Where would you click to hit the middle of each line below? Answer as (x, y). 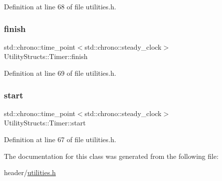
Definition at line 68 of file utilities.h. (60, 6)
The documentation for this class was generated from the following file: (111, 156)
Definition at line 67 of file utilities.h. (60, 139)
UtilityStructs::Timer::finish (46, 56)
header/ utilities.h (30, 172)
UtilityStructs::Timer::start (45, 123)
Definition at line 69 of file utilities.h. (60, 73)
